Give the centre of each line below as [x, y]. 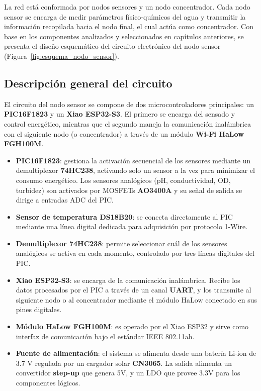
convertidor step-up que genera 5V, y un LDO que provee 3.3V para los [128, 373]
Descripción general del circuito [88, 83]
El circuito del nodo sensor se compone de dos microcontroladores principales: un [129, 104]
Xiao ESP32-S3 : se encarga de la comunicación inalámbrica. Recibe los [128, 280]
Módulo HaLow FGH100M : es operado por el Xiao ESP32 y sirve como [132, 326]
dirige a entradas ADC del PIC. [65, 200]
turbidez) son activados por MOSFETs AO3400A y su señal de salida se [129, 190]
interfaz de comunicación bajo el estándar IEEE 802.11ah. [105, 336]
